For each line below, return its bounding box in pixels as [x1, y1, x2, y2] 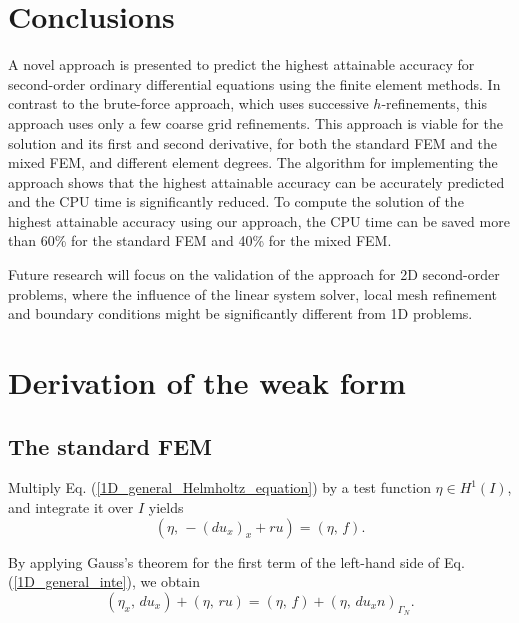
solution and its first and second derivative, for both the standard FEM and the [8, 132, 498, 153]
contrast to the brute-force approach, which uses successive [8, 93, 369, 114]
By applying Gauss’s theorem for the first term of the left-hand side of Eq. [8, 551, 465, 572]
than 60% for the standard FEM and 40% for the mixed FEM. [8, 230, 392, 251]
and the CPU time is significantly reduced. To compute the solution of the [8, 191, 464, 212]
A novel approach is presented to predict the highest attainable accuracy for [8, 54, 475, 75]
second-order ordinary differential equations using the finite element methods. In [8, 73, 501, 94]
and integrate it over [8, 497, 134, 518]
